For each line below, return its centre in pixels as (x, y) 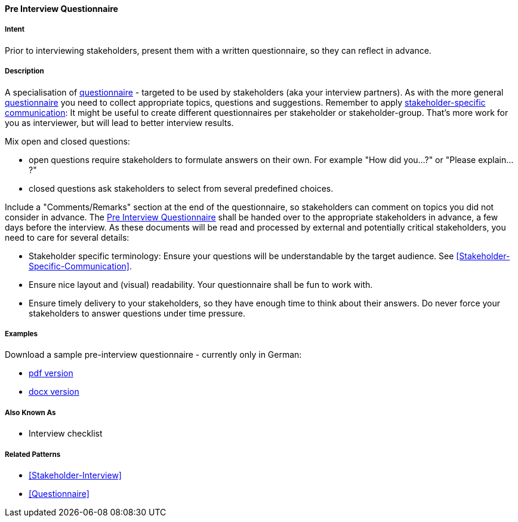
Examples (21, 334)
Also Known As (30, 412)
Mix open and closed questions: (67, 141)
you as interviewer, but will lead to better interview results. (119, 122)
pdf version (51, 373)
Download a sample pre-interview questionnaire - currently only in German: (153, 355)
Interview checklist (66, 434)
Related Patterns (33, 454)
